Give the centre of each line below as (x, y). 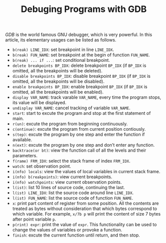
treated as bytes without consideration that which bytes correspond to (84, 209)
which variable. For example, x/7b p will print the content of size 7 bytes (86, 214)
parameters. (25, 156)
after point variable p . (34, 219)
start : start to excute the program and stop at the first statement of (82, 113)
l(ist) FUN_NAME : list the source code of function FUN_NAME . (73, 198)
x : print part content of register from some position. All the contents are (85, 204)
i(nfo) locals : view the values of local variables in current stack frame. (86, 172)
